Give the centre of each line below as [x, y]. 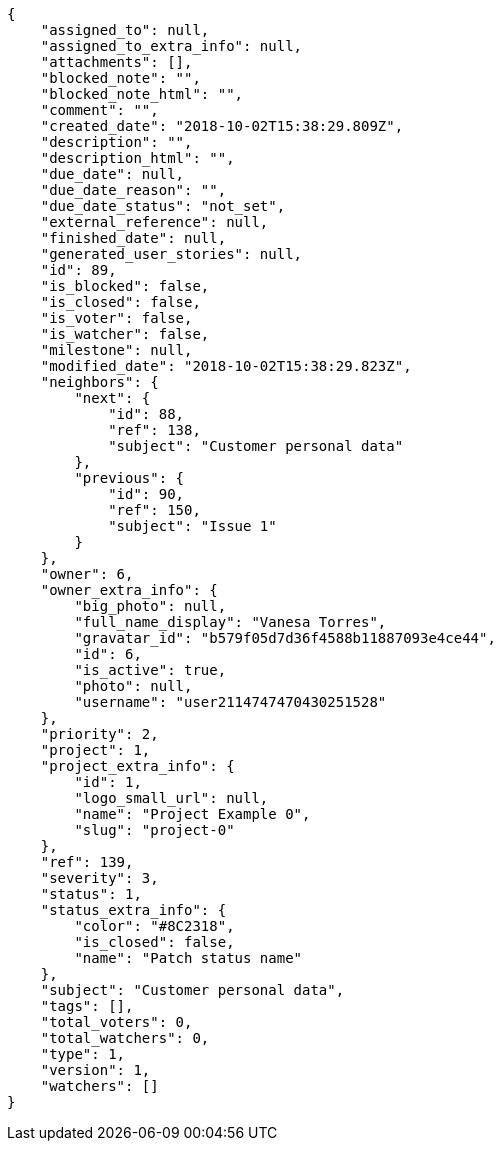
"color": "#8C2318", [154, 926]
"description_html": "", [137, 158]
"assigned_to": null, [125, 30]
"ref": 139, [87, 862]
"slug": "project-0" [154, 830]
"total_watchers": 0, [125, 1038]
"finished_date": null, [133, 238]
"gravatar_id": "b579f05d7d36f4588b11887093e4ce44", [285, 638]
